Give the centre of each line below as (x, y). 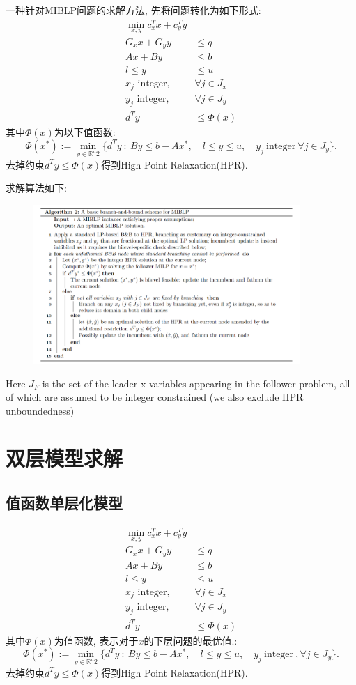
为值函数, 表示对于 (96, 640)
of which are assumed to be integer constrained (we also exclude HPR (155, 397)
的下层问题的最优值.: (191, 640)
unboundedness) (40, 410)
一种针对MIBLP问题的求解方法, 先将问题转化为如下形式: (133, 10)
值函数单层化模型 (64, 503)
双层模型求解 (64, 458)
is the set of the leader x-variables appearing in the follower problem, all (196, 383)
